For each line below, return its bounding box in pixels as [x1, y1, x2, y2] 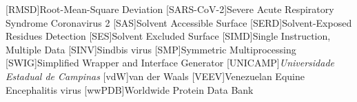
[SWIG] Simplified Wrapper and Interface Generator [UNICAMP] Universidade [6, 55, 335, 70]
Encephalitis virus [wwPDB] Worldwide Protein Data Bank [6, 82, 254, 97]
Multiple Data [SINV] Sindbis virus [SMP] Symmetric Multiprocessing [6, 42, 296, 56]
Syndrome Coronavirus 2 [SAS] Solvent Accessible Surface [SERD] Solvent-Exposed [6, 15, 352, 29]
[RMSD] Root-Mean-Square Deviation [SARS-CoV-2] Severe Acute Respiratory [6, 2, 334, 16]
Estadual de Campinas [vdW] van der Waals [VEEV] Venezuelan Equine [6, 68, 305, 83]
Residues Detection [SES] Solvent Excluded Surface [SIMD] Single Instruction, [6, 29, 331, 43]
